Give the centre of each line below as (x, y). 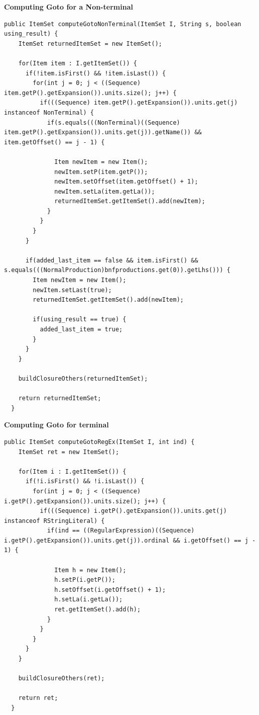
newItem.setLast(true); (72, 290)
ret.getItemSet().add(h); (98, 610)
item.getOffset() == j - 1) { (54, 142)
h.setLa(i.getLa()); (89, 600)
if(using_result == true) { (80, 320)
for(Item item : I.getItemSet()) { (78, 63)
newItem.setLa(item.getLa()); (105, 191)
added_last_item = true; (81, 329)
